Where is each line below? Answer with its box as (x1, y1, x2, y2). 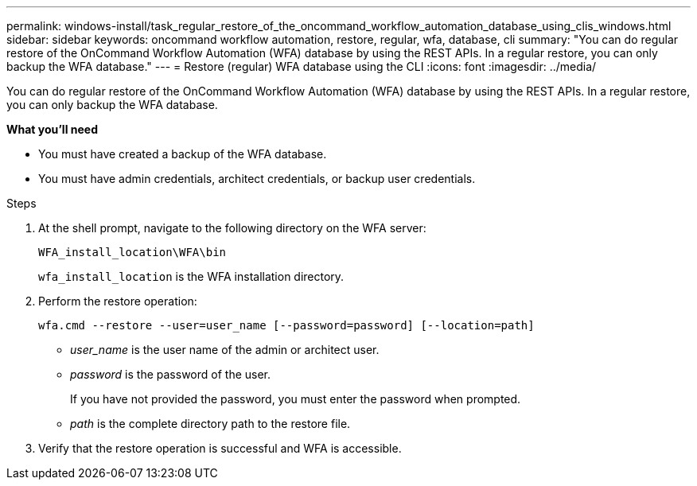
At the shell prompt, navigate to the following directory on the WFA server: (38, 221, 426, 235)
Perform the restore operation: (38, 294, 197, 308)
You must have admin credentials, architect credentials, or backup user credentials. (38, 172, 476, 185)
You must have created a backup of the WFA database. (38, 147, 327, 161)
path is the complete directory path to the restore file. (70, 417, 351, 430)
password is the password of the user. (70, 367, 271, 381)
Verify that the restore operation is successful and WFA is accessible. (38, 441, 402, 455)
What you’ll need (6, 122, 98, 136)
